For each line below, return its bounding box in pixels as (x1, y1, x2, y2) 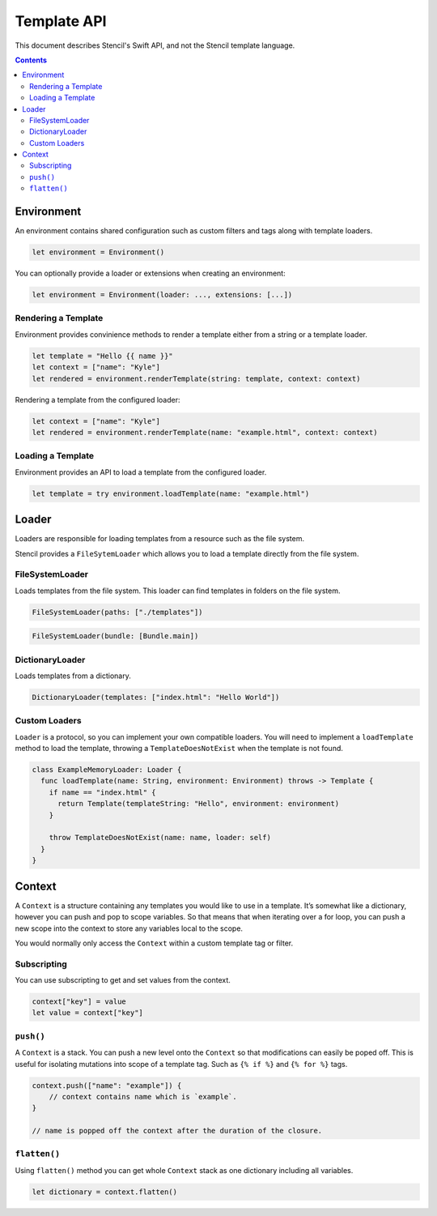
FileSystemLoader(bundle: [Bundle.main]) (32, 632, 199, 641)
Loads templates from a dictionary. (15, 671, 131, 681)
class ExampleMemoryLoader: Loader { (32, 766, 182, 774)
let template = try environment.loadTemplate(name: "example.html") (32, 489, 310, 498)
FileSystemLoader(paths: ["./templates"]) (32, 608, 203, 617)
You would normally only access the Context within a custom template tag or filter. (15, 938, 294, 948)
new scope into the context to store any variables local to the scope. (15, 924, 243, 933)
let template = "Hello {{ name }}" (32, 351, 173, 361)
